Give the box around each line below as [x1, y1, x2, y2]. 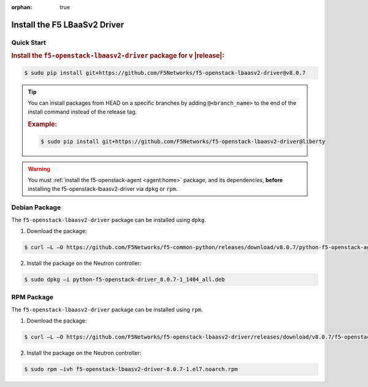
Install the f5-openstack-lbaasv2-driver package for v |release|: [11, 52, 225, 60]
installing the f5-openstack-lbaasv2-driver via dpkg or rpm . [28, 185, 178, 193]
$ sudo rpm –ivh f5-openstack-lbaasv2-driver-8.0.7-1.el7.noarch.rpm [24, 366, 238, 373]
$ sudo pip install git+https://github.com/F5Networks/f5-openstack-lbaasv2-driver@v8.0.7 [24, 69, 306, 76]
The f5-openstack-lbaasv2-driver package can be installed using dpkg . [11, 216, 207, 223]
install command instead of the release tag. [28, 108, 137, 115]
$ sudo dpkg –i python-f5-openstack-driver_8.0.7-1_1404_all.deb [24, 276, 225, 283]
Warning [28, 165, 50, 172]
